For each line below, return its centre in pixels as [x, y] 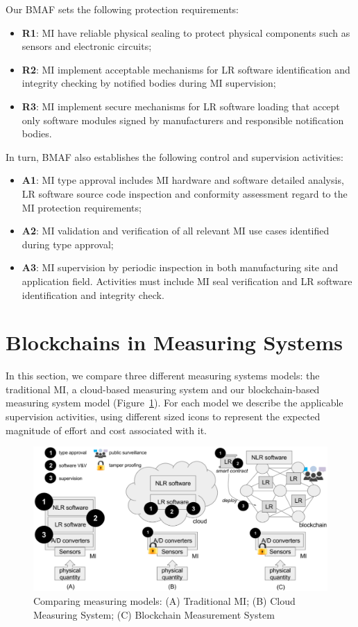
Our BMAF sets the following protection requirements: [122, 9]
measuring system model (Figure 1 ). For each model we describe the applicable [174, 403]
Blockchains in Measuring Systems [174, 342]
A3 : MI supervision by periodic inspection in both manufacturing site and [180, 267]
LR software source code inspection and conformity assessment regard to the [185, 193]
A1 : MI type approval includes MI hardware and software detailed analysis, [183, 180]
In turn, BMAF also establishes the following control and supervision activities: [174, 156]
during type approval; [68, 244]
